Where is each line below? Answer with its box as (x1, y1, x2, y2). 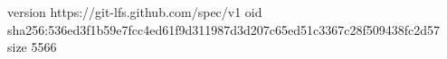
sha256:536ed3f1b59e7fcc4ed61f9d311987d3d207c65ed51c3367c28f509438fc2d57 (7, 20, 441, 38)
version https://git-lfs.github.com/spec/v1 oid (7, 3, 262, 21)
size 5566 (7, 38, 57, 56)
